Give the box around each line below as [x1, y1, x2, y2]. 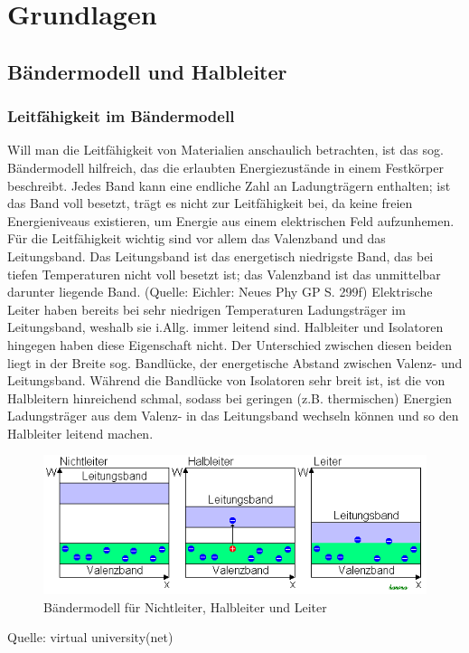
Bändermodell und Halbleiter [7, 57, 287, 85]
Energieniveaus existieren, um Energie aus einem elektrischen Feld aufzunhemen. [7, 211, 455, 230]
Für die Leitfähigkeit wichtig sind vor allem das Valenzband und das [7, 229, 386, 248]
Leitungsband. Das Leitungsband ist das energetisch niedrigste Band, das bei [7, 246, 434, 265]
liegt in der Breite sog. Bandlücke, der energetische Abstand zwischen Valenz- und [7, 353, 463, 372]
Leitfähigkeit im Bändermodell [7, 105, 235, 128]
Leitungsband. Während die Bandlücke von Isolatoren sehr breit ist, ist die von [7, 371, 446, 390]
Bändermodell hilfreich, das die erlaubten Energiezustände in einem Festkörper [7, 157, 444, 176]
